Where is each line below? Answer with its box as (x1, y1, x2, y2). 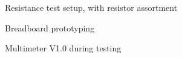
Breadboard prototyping (5, 21, 95, 34)
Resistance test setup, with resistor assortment (5, 1, 178, 13)
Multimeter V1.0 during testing (5, 42, 122, 54)
